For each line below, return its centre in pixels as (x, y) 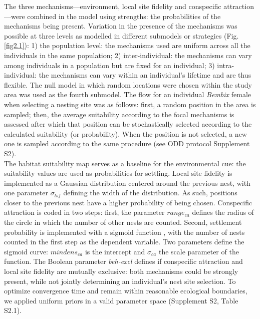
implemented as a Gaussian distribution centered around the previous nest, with (127, 183)
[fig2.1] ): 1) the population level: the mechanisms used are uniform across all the (127, 45)
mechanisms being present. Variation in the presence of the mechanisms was (121, 26)
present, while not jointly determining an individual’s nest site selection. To (120, 281)
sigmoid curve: (26, 251)
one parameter (26, 193)
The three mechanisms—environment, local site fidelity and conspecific (113, 6)
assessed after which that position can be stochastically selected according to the (128, 124)
